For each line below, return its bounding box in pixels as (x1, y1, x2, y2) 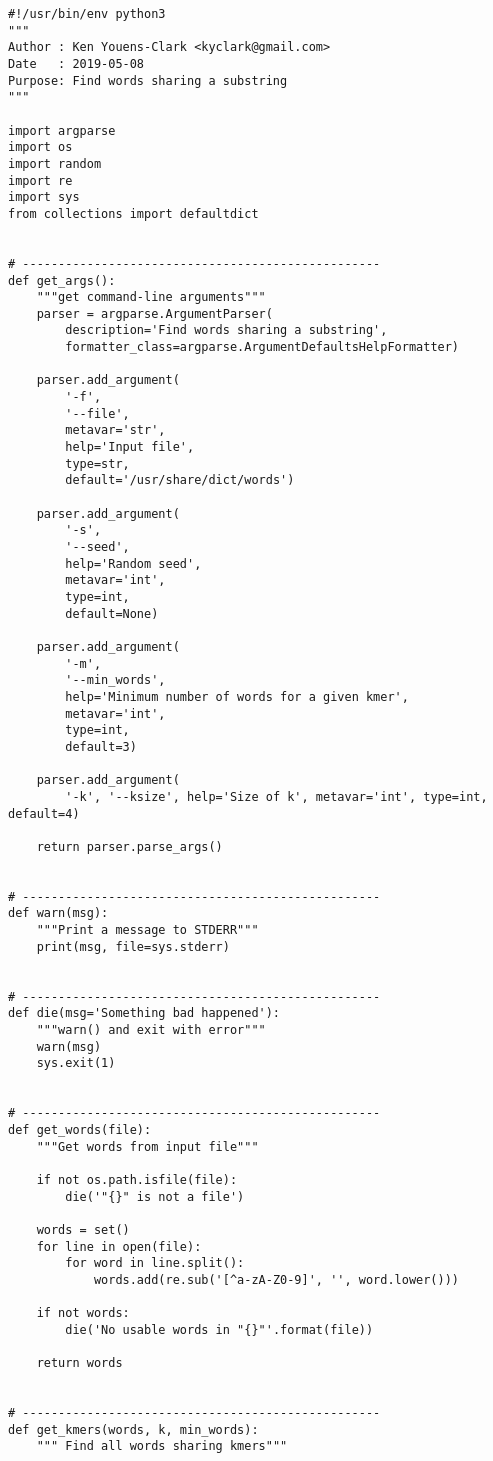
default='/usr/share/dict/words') (65, 473, 295, 488)
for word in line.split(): (65, 1256, 245, 1271)
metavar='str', (65, 423, 166, 438)
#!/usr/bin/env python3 (8, 7, 166, 21)
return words (36, 1356, 123, 1371)
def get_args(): (8, 273, 116, 288)
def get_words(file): (8, 1122, 152, 1137)
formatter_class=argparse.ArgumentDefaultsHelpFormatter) (65, 340, 460, 355)
